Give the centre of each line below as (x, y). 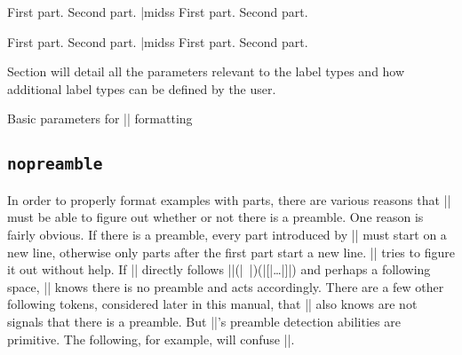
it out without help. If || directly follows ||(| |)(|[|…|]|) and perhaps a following (219, 269)
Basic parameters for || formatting (100, 118)
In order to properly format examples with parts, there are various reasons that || (229, 199)
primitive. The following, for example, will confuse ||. (151, 339)
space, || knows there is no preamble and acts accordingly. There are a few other (226, 286)
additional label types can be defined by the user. (142, 88)
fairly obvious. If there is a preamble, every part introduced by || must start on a (227, 234)
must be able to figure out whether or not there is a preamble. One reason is (215, 217)
